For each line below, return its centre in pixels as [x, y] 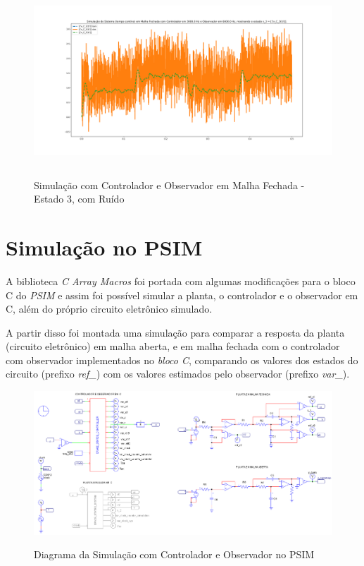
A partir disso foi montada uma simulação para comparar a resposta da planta [175, 332]
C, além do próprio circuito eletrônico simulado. [109, 309]
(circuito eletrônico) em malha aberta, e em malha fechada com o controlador [173, 346]
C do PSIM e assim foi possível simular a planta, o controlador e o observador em [182, 295]
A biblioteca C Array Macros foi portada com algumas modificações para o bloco [181, 281]
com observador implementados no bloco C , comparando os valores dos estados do [182, 360]
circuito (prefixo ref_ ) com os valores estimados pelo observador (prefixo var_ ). [178, 374]
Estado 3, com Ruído [79, 199]
